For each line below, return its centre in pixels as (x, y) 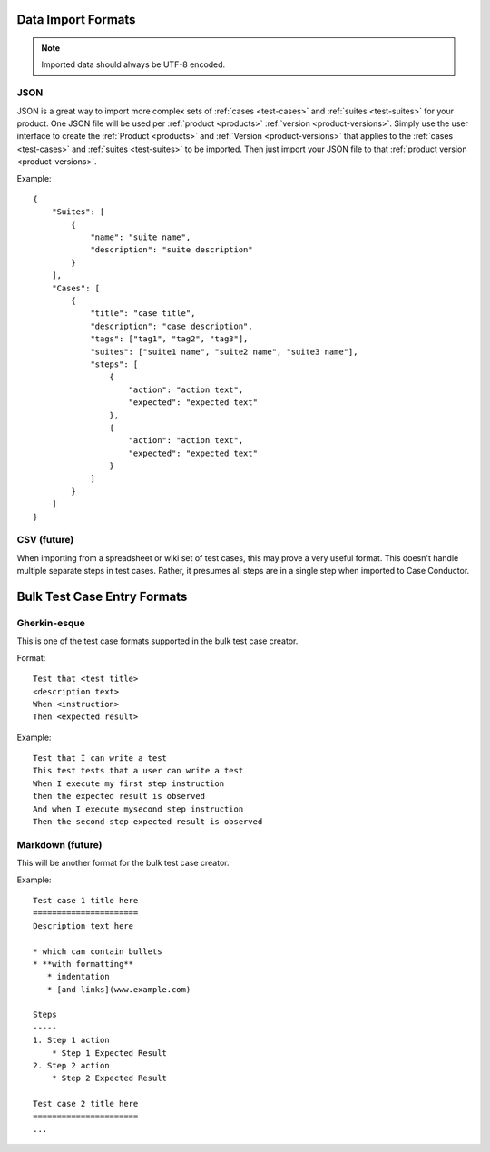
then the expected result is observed (119, 796)
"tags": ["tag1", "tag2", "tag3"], (169, 339)
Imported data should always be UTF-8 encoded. (133, 64)
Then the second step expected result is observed (148, 822)
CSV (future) (45, 540)
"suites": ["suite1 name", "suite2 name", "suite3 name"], (224, 351)
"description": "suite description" (171, 250)
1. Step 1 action (71, 1040)
